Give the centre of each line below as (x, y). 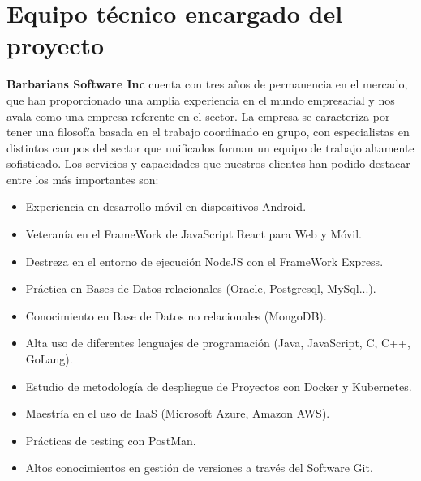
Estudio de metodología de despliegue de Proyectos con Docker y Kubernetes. (219, 386)
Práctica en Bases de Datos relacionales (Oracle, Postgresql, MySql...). (201, 288)
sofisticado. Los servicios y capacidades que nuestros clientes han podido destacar (208, 163)
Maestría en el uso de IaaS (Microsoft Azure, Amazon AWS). (178, 413)
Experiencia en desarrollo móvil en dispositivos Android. (166, 206)
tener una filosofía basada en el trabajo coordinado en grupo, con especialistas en (208, 132)
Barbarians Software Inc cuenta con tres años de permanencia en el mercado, (207, 84)
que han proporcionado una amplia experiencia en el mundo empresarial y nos (201, 99)
